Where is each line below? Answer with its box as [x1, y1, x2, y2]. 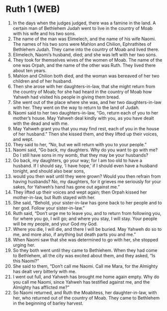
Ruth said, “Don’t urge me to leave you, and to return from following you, [12, 210, 162, 216]
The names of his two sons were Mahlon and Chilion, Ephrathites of [12, 41, 152, 47]
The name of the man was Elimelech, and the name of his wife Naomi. [12, 36, 156, 42]
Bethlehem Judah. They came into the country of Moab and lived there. [12, 46, 160, 52]
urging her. [12, 242, 35, 248]
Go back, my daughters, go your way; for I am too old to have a [12, 157, 142, 163]
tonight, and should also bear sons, [12, 168, 85, 174]
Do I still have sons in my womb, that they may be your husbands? [12, 152, 149, 158]
